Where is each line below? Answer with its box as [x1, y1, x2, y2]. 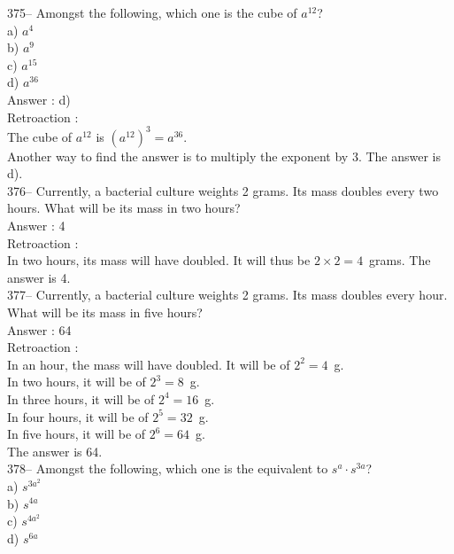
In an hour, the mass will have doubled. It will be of [7, 355, 290, 373]
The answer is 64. [7, 441, 103, 460]
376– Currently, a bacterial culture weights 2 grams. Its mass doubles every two [7, 181, 439, 199]
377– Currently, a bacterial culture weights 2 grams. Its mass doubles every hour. [7, 285, 448, 304]
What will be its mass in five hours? [7, 303, 203, 321]
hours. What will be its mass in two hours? [7, 199, 241, 217]
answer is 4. [7, 268, 71, 286]
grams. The [369, 251, 431, 269]
